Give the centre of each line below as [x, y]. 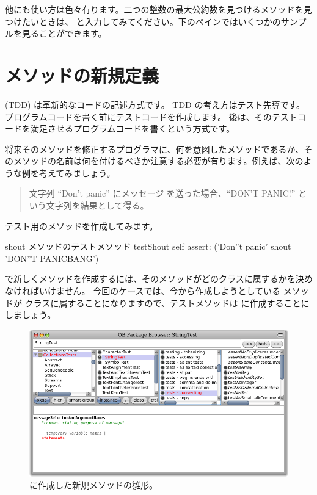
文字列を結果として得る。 [97, 205]
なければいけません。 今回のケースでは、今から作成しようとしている [143, 291]
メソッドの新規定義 [82, 75]
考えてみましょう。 [77, 172]
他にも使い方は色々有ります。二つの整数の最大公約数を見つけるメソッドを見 [158, 9]
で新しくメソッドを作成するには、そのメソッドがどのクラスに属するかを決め [159, 279]
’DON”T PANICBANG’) [52, 258]
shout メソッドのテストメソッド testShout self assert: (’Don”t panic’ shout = [153, 246]
